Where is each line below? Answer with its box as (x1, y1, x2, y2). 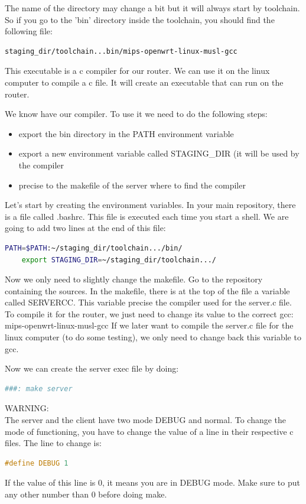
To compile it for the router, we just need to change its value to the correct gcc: (5, 307, 294, 320)
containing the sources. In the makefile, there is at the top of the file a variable (5, 284, 290, 297)
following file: (5, 25, 53, 37)
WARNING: (5, 402, 49, 414)
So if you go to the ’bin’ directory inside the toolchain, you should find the (5, 13, 275, 25)
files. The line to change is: (5, 437, 102, 449)
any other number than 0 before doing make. (5, 488, 167, 500)
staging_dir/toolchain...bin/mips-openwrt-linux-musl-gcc (5, 47, 237, 56)
